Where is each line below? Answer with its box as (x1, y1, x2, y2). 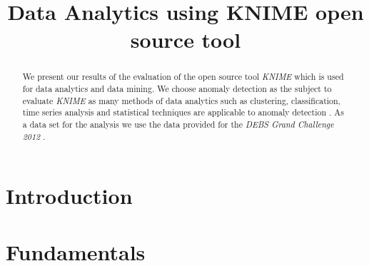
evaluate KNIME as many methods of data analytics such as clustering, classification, (22, 94, 340, 106)
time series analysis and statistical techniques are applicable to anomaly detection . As (22, 106, 344, 118)
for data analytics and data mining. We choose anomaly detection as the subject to (22, 83, 332, 95)
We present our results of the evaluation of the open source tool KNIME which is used (22, 71, 344, 83)
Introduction (6, 181, 133, 210)
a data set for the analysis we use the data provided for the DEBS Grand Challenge (22, 118, 334, 130)
